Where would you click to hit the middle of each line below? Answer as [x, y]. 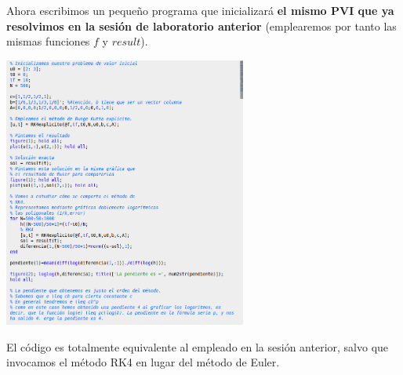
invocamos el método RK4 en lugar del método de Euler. [143, 362]
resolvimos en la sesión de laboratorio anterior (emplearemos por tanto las [201, 25]
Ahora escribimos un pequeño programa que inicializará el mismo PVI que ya [200, 10]
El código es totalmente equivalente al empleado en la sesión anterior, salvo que [198, 346]
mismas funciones [48, 41]
